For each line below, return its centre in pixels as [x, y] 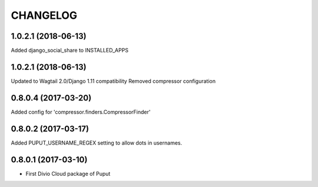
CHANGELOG [44, 15]
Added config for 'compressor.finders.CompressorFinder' [81, 112]
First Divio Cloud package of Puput [68, 173]
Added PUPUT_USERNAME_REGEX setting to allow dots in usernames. [97, 143]
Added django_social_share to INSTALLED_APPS [70, 51]
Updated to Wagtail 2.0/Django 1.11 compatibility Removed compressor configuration [113, 81]
